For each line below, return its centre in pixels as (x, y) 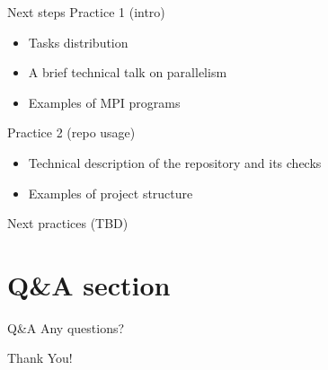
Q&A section (89, 284)
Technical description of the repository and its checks (175, 162)
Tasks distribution (78, 42)
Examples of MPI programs (104, 102)
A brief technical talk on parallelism (128, 72)
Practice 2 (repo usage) (71, 132)
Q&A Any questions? (66, 327)
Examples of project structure (111, 193)
